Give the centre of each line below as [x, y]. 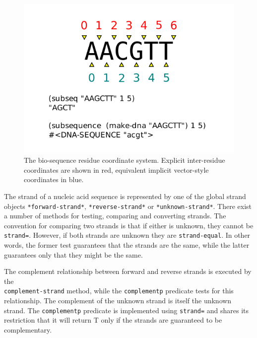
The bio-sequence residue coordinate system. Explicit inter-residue [125, 160]
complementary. [28, 329]
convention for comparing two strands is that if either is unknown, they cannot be [129, 225]
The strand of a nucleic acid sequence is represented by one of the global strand [125, 196]
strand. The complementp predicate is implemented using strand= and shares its [127, 310]
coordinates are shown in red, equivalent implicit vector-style [116, 169]
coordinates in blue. [54, 179]
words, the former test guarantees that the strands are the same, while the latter [127, 245]
